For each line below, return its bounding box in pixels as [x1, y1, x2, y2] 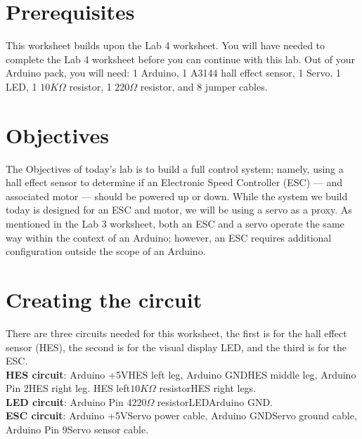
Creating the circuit [6, 284, 202, 313]
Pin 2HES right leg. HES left [6, 381, 131, 395]
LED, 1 [6, 79, 37, 93]
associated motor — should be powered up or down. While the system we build [6, 188, 348, 203]
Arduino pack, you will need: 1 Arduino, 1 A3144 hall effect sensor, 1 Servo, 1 [6, 65, 342, 80]
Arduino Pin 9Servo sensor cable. [6, 422, 149, 437]
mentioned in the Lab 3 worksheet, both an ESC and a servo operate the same [6, 216, 344, 230]
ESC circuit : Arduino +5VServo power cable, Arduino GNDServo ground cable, [6, 408, 357, 423]
